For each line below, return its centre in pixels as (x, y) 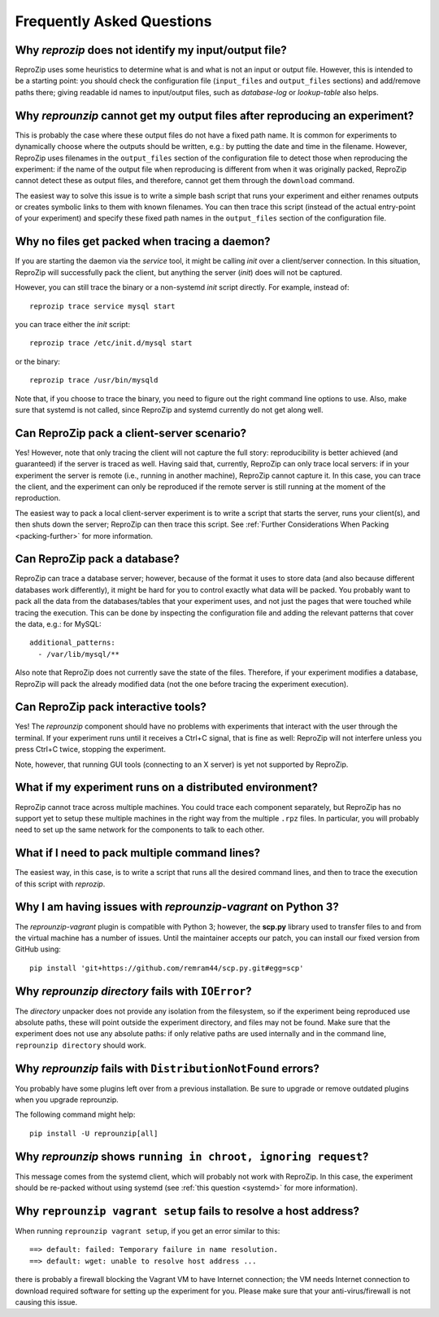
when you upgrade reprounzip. (67, 1100)
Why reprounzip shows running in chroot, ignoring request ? (192, 1156)
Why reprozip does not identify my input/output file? (151, 50)
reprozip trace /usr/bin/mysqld (94, 380)
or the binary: (38, 361)
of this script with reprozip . (60, 884)
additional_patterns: (72, 643)
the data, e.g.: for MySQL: (58, 624)
